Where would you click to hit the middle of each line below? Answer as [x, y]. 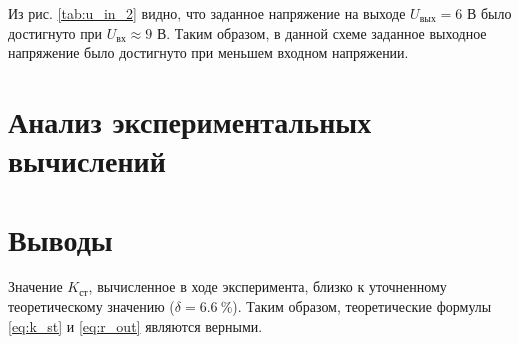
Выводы [60, 238]
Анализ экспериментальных [190, 120]
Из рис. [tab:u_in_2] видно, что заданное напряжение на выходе [207, 13]
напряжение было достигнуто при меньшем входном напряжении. [208, 52]
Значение [35, 286]
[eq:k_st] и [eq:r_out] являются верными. [135, 325]
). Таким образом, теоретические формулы [362, 306]
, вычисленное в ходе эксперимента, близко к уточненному [267, 286]
